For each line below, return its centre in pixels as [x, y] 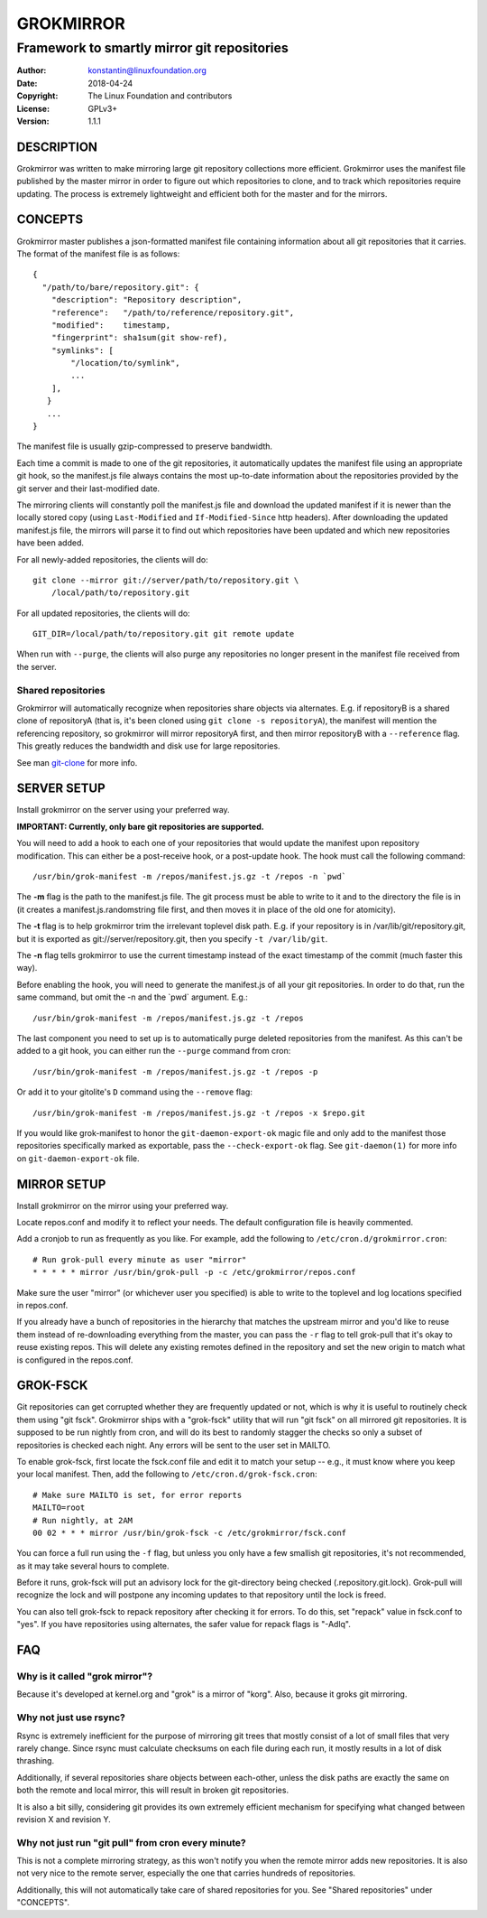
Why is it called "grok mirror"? [85, 1677]
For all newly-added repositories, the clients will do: [113, 559]
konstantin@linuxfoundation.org [147, 70]
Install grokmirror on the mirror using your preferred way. [123, 1206]
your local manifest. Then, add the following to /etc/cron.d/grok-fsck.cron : [167, 1474]
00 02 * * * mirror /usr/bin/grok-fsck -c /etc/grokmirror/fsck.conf [190, 1532]
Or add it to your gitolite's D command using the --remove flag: [134, 1092]
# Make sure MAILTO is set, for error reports [138, 1495]
